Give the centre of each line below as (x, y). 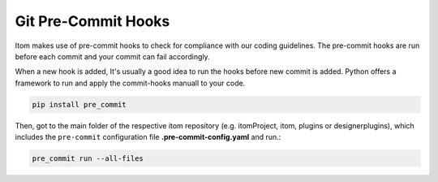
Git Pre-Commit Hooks (92, 21)
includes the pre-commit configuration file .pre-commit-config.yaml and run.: (148, 137)
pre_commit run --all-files (88, 159)
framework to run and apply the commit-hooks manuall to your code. (130, 83)
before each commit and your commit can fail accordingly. (112, 56)
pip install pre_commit (79, 104)
